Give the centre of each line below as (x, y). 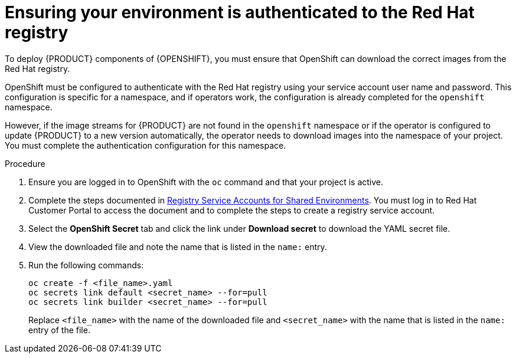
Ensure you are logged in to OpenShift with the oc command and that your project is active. (206, 182)
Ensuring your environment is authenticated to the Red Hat (240, 12)
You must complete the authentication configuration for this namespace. (146, 145)
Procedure (25, 163)
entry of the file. (59, 330)
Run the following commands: (86, 265)
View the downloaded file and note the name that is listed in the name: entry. (178, 247)
